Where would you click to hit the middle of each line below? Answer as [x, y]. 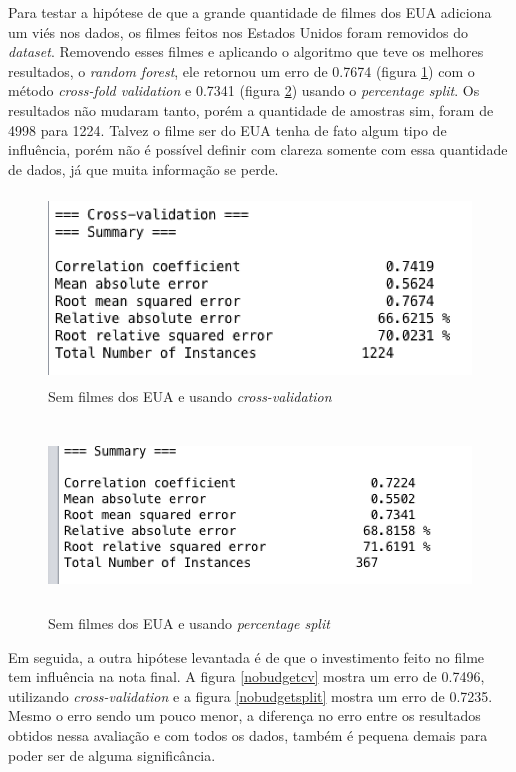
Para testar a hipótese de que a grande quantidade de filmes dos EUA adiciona [250, 12]
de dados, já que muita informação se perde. [143, 168]
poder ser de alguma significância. [112, 754]
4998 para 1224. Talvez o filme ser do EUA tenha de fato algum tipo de [227, 129]
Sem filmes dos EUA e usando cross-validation [190, 395]
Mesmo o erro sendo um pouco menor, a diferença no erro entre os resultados [244, 715]
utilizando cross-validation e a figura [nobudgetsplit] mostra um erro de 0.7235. [250, 695]
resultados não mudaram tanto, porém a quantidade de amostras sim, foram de [251, 109]
